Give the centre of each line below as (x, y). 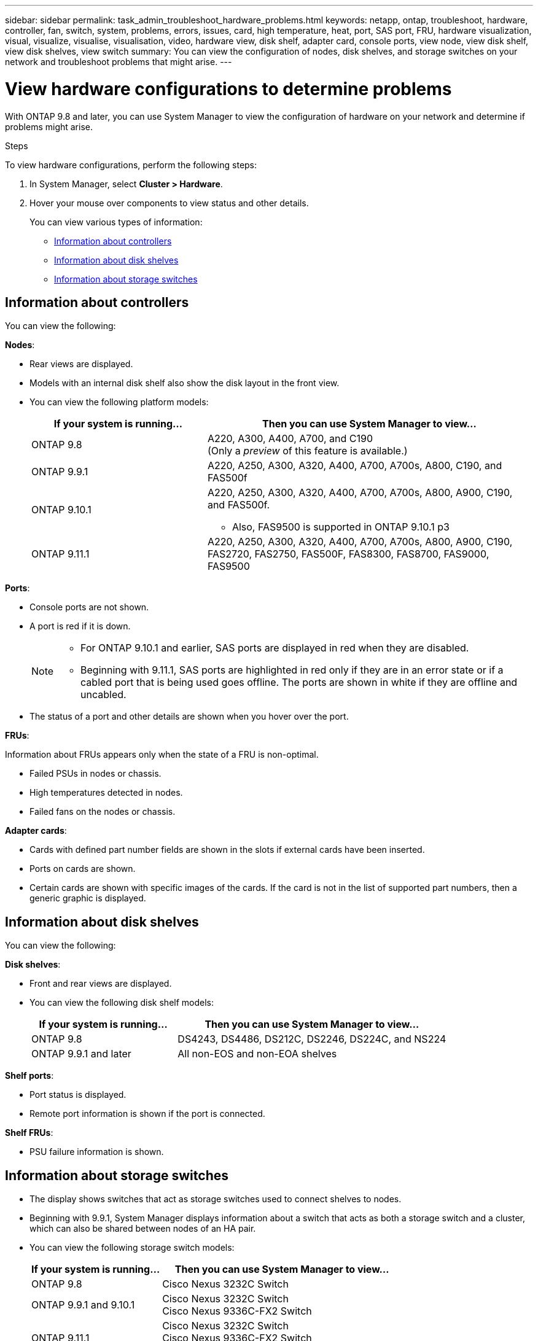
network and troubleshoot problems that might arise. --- (119, 62)
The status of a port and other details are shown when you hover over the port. (189, 717)
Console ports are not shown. (89, 607)
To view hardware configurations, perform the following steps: (131, 165)
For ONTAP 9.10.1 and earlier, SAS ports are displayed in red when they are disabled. (275, 648)
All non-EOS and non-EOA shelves (257, 1054)
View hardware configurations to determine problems (228, 89)
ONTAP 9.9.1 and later (81, 1054)
